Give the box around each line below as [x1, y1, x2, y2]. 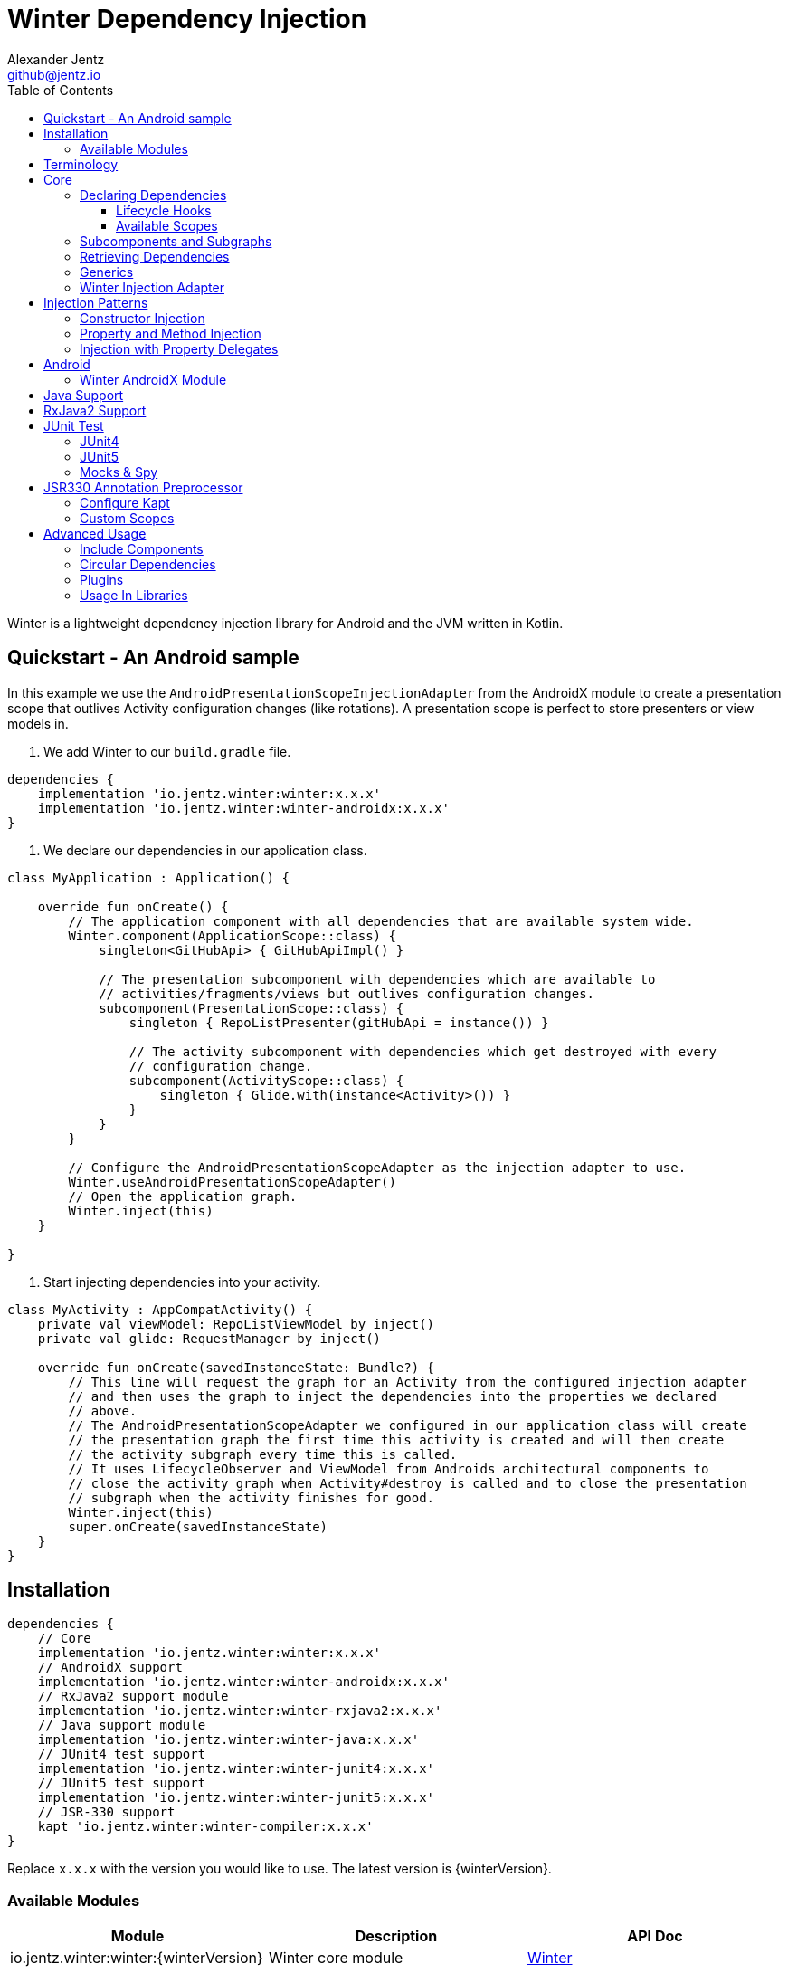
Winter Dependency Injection [7, 4, 367, 34]
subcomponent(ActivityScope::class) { [128, 1072, 404, 1088]
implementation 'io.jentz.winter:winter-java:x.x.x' [37, 1732, 420, 1748]
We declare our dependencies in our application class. [43, 842, 367, 858]
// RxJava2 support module [37, 1689, 229, 1704]
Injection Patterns [43, 294, 148, 310]
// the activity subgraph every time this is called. [68, 1446, 458, 1462]
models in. [7, 715, 69, 731]
